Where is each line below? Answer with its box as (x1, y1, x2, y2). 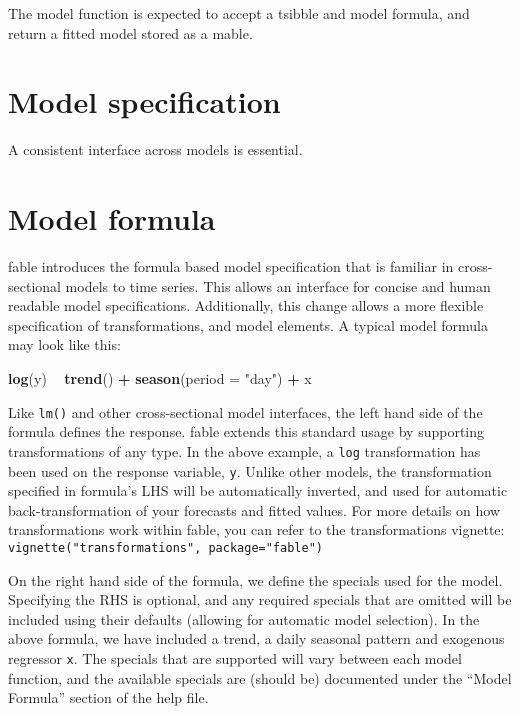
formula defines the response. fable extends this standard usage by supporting (8, 421, 485, 442)
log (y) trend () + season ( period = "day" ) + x (8, 368, 312, 388)
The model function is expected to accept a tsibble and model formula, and (8, 3, 470, 23)
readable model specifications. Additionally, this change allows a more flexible (8, 295, 484, 316)
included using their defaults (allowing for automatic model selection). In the (8, 608, 480, 629)
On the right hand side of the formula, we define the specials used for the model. (8, 569, 503, 590)
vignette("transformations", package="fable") (8, 540, 323, 555)
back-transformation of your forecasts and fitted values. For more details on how (8, 499, 500, 520)
